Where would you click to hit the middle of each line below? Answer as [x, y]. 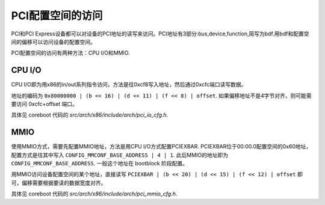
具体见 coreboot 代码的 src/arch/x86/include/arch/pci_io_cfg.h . [90, 115]
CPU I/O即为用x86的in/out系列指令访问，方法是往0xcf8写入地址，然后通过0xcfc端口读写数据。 [129, 85]
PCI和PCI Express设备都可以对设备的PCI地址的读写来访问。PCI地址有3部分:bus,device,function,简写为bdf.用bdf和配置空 [160, 34]
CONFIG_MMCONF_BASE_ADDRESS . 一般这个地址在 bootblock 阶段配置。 [99, 164]
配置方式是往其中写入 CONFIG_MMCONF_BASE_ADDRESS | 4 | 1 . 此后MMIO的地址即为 [120, 155]
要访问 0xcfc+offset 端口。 [45, 104]
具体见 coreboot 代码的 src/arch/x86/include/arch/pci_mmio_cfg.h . [94, 194]
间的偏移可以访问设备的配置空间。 [53, 41]
